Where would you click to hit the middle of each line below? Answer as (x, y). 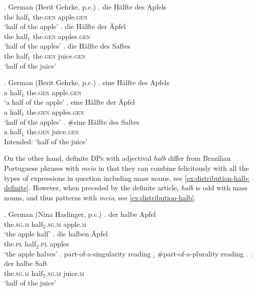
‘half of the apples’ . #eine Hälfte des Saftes (72, 121)
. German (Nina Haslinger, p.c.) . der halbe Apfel (80, 214)
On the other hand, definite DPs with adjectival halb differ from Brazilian (117, 158)
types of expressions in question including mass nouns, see (93, 178)
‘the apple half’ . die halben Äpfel (56, 234)
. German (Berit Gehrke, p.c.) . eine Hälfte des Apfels (87, 82)
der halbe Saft (26, 263)
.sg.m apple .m (66, 224)
